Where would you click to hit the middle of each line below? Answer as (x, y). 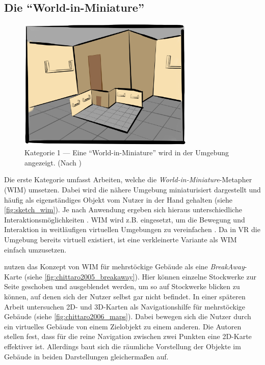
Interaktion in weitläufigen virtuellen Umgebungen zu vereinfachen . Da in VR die (132, 229)
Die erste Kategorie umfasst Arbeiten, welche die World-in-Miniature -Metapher (128, 179)
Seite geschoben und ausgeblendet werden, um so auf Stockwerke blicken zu (122, 286)
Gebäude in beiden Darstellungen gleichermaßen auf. (86, 356)
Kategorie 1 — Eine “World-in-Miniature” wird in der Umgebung (127, 152)
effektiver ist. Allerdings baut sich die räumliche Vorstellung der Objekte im (123, 346)
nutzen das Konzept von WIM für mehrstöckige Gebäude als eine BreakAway (124, 266)
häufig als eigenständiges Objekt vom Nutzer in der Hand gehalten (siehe (118, 199)
